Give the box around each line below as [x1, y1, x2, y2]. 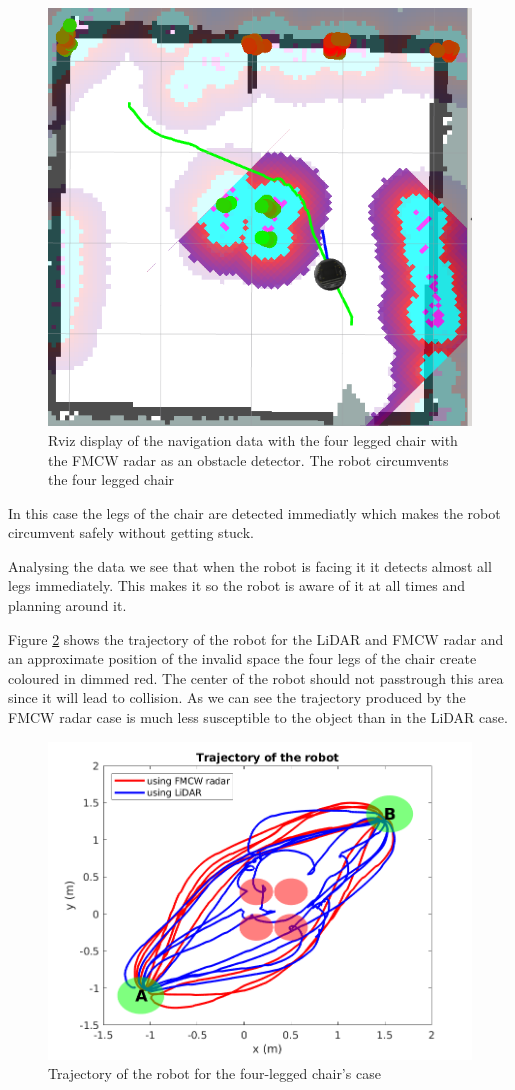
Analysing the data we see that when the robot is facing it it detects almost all [8, 555, 492, 576]
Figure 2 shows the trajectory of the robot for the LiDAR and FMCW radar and [8, 628, 504, 649]
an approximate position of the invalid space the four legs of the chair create [8, 648, 477, 669]
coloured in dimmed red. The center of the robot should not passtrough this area [8, 667, 504, 688]
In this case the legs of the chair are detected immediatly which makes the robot [8, 502, 501, 523]
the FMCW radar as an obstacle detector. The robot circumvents [48, 449, 449, 470]
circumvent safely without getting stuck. [8, 522, 254, 543]
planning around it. [8, 595, 127, 616]
